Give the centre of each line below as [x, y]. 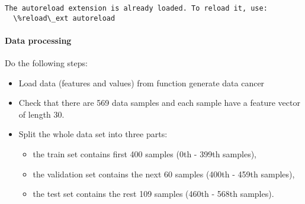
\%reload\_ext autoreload [64, 18]
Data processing [38, 40]
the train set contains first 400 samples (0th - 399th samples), [145, 154]
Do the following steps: [46, 63]
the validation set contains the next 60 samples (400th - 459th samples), [164, 174]
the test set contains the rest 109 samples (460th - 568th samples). [153, 194]
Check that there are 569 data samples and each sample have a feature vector [159, 103]
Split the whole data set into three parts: [93, 134]
